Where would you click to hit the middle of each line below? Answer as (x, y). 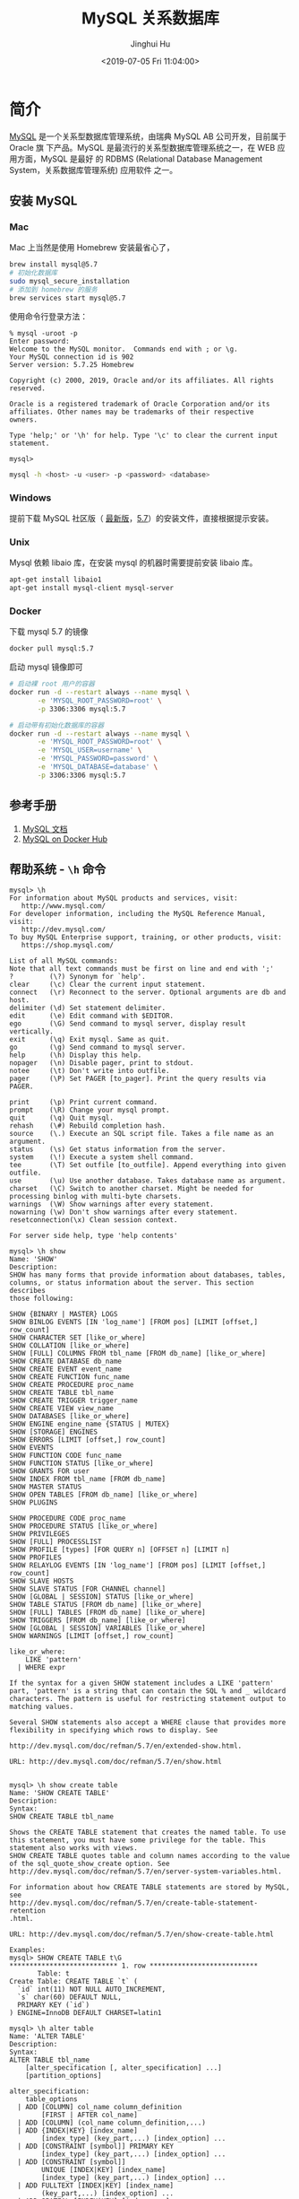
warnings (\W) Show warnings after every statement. (112, 1204)
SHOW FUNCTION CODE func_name (66, 1456)
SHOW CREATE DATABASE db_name (66, 1361)
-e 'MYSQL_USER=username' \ (90, 750)
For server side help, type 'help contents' (94, 1236)
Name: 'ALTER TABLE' (48, 2037)
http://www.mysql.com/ (63, 906)
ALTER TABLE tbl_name (50, 2060)
